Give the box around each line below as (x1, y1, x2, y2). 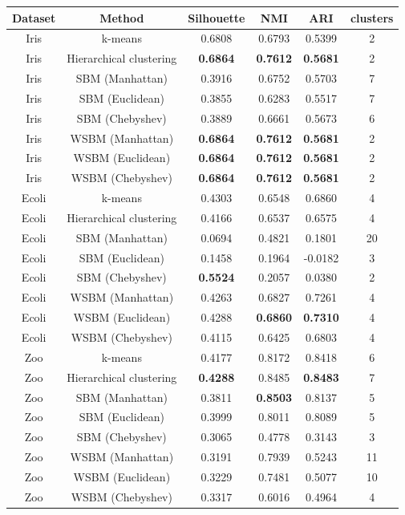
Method (99, 9, 144, 26)
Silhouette (188, 9, 245, 26)
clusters (350, 9, 394, 26)
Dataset (12, 9, 56, 26)
